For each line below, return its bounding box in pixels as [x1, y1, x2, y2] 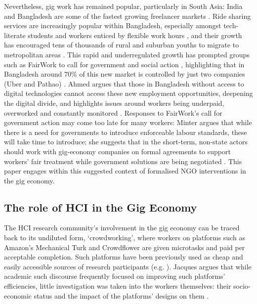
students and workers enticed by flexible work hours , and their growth [28, 30, 242, 40]
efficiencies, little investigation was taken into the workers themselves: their [4, 281, 231, 291]
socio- [233, 281, 251, 291]
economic [4, 290, 32, 301]
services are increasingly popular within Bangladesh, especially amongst [4, 20, 221, 31]
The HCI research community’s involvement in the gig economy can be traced [4, 222, 240, 233]
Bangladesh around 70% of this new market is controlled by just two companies [4, 69, 245, 79]
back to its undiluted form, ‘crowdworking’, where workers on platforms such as [4, 232, 245, 243]
